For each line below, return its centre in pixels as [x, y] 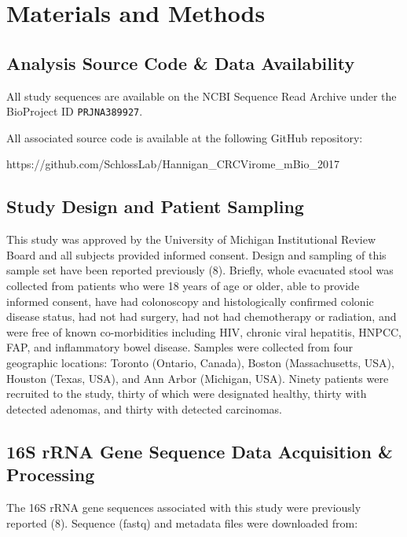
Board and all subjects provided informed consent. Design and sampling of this [196, 254]
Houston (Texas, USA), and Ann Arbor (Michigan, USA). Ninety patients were [198, 378]
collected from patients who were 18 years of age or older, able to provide [183, 285]
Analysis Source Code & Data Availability [181, 63]
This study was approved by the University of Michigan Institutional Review [191, 239]
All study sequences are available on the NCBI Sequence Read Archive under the [202, 96]
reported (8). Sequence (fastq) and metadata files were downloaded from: [182, 522]
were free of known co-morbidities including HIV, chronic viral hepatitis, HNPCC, [204, 331]
